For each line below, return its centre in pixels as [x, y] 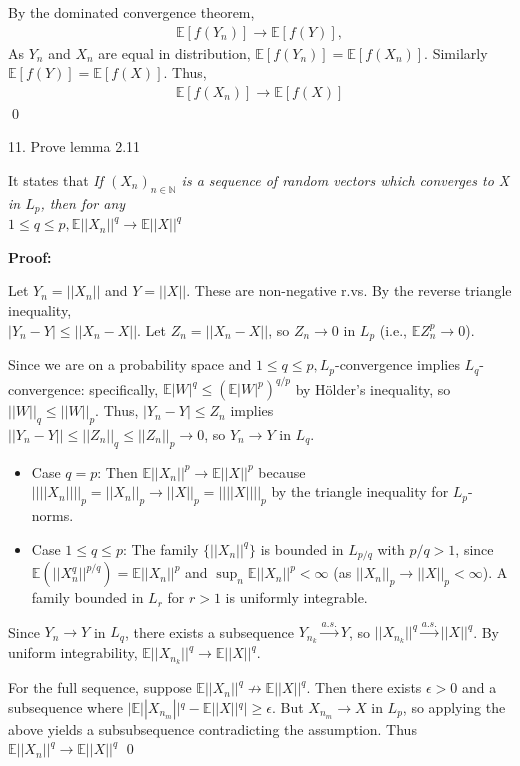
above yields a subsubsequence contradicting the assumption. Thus [212, 728]
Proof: [30, 256]
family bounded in [87, 597]
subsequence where [65, 706]
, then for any [83, 202]
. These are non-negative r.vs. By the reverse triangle [349, 290]
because [282, 471]
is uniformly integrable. [296, 597]
